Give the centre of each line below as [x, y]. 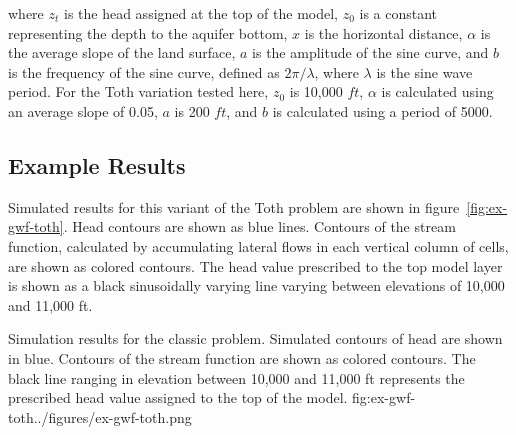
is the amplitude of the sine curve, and [370, 52]
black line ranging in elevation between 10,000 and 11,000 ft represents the [236, 377]
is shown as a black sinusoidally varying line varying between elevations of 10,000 [256, 285]
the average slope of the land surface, [122, 52]
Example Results [97, 164]
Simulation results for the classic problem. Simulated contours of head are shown [255, 338]
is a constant [398, 13]
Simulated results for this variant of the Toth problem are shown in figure [234, 206]
